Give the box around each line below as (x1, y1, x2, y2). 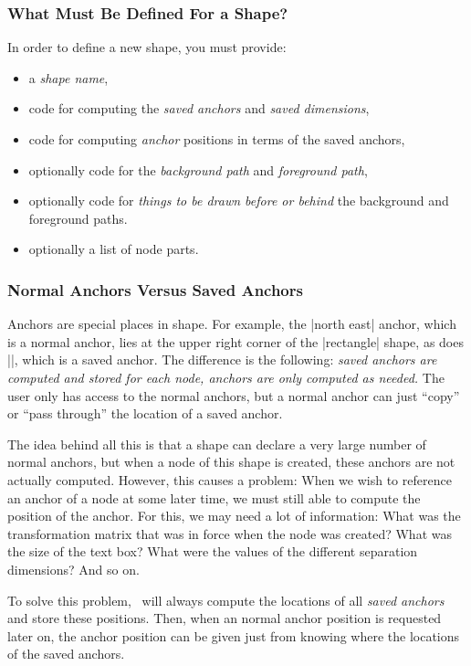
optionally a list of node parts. (28, 239, 199, 259)
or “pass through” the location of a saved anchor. (7, 404, 283, 423)
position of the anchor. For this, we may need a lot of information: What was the (7, 506, 461, 525)
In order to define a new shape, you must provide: (7, 37, 287, 57)
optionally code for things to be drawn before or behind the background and (28, 191, 449, 210)
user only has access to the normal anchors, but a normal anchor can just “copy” (7, 386, 460, 405)
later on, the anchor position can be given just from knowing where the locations (7, 626, 460, 645)
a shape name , (28, 68, 109, 87)
